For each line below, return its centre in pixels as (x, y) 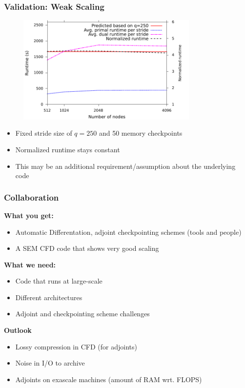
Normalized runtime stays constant (68, 149)
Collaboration (31, 197)
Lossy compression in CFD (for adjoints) (76, 346)
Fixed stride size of (44, 133)
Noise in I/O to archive (50, 363)
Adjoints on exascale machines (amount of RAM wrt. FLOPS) (109, 379)
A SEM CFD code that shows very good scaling (87, 248)
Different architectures (49, 297)
